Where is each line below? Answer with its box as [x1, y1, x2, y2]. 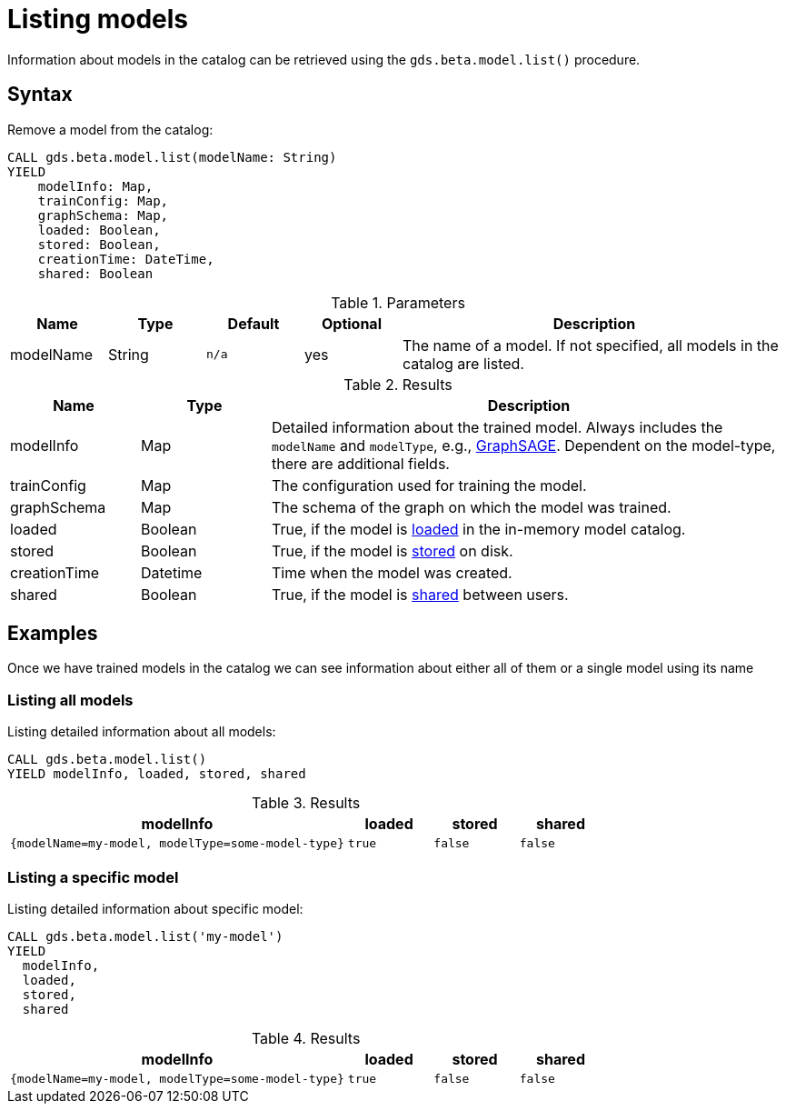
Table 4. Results [251, 1028, 361, 1047]
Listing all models [7, 690, 134, 709]
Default [227, 314, 280, 333]
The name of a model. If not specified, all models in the [403, 335, 779, 355]
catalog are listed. [403, 354, 524, 373]
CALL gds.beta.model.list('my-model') [7, 928, 284, 944]
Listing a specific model [7, 867, 179, 886]
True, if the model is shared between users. [271, 585, 569, 604]
